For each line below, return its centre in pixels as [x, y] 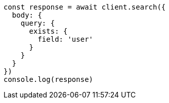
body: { [27, 15]
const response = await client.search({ [85, 7]
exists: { [48, 31]
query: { [38, 23]
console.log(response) [49, 79]
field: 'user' [66, 39]
